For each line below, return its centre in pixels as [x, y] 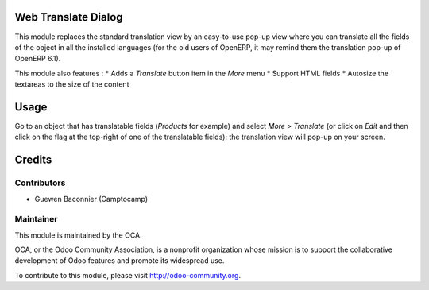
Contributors [40, 183]
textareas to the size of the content [72, 84]
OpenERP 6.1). [38, 59]
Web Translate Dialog [69, 17]
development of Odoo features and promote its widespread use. [120, 261]
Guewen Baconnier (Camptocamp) [91, 199]
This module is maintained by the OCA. [78, 235]
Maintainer [36, 219]
